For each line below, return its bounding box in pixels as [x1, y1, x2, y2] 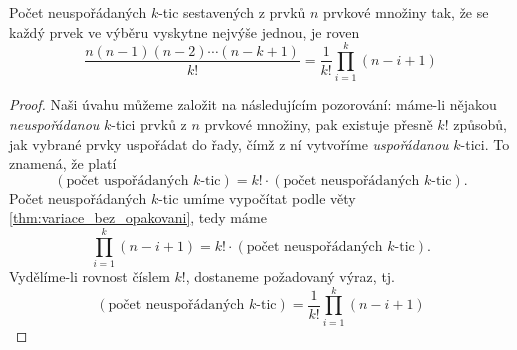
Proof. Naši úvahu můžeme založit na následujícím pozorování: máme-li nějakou [9, 94, 497, 115]
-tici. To [460, 133, 510, 154]
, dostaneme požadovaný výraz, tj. [185, 266, 395, 286]
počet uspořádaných [66, 173, 189, 188]
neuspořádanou [9, 113, 100, 134]
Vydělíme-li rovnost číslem [9, 266, 170, 286]
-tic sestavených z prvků [158, 2, 306, 22]
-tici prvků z [111, 113, 187, 134]
